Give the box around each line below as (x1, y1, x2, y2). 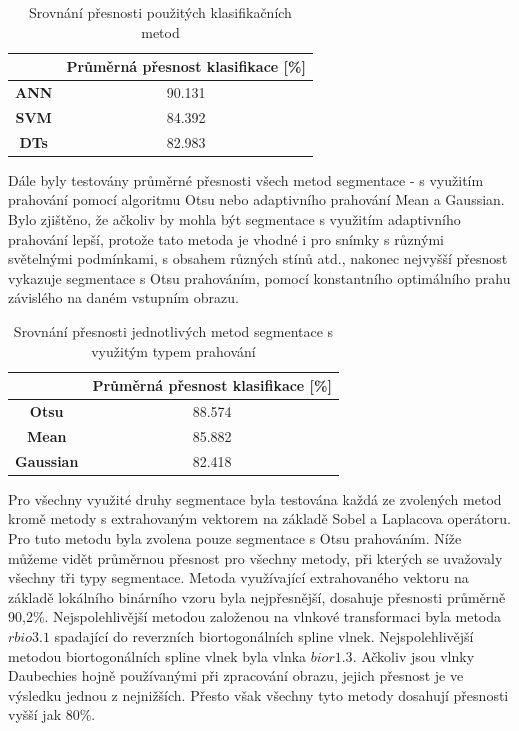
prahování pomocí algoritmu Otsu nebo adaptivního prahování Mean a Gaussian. (8, 189, 505, 210)
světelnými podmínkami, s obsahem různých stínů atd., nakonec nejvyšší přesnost (8, 248, 508, 269)
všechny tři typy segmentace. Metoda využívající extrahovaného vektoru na (8, 567, 469, 588)
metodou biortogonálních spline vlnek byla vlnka (8, 645, 307, 666)
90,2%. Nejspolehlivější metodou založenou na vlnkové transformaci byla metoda (8, 606, 502, 627)
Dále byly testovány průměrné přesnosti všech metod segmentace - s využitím (8, 169, 484, 190)
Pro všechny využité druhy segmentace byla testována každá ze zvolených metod (8, 488, 502, 509)
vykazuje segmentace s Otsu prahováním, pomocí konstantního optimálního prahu (8, 267, 511, 288)
